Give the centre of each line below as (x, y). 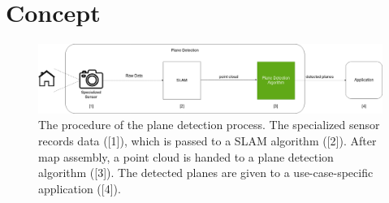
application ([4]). (80, 188)
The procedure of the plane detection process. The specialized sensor (209, 125)
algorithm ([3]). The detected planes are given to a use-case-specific (206, 173)
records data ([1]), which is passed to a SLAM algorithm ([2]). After (207, 141)
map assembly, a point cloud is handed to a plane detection (186, 156)
